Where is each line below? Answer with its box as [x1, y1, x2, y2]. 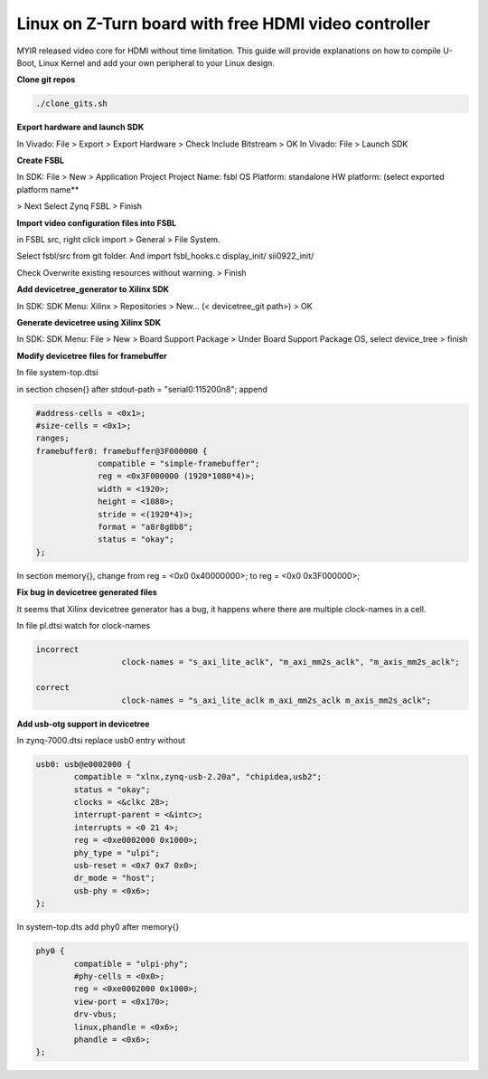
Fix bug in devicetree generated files [16, 587, 157, 598]
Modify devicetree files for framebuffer [16, 350, 167, 361]
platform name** [16, 184, 80, 194]
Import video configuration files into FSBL [16, 217, 177, 228]
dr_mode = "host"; [73, 873, 155, 884]
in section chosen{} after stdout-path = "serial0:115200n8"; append [16, 383, 268, 394]
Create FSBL [16, 155, 65, 166]
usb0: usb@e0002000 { [35, 759, 132, 769]
